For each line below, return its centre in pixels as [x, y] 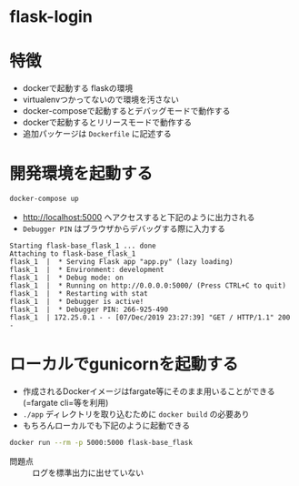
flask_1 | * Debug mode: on [67, 278]
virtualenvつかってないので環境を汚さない [101, 100]
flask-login [51, 17]
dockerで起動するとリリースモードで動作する [107, 122]
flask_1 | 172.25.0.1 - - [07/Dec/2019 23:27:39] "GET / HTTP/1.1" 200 [150, 317]
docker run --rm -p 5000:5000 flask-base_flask [101, 442]
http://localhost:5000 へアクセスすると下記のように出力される [139, 217]
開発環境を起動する [81, 174]
